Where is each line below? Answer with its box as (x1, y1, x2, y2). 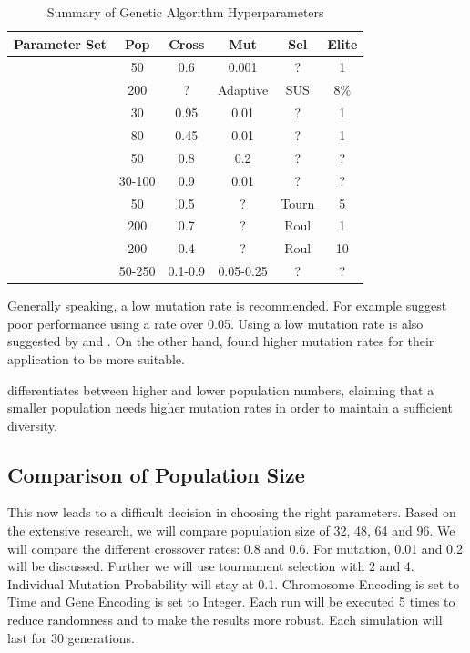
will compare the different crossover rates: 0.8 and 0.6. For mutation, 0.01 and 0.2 (7, 538, 463, 557)
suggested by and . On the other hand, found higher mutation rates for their (7, 332, 434, 351)
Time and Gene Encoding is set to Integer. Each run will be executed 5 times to (7, 592, 455, 611)
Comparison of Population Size (7, 460, 305, 488)
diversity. (7, 415, 57, 434)
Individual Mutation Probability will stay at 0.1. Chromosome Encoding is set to (7, 574, 460, 593)
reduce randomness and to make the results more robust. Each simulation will (7, 610, 443, 629)
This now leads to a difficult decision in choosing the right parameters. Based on (7, 503, 456, 522)
